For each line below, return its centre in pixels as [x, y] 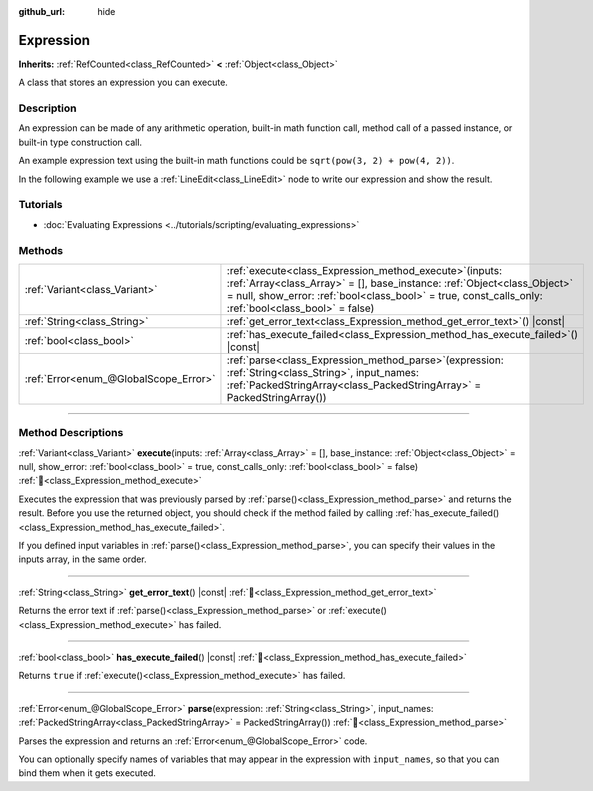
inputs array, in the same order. [82, 559]
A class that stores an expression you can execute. [123, 82]
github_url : [41, 11]
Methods [41, 250]
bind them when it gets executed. [87, 773]
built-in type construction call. [80, 142]
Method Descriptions [71, 433]
